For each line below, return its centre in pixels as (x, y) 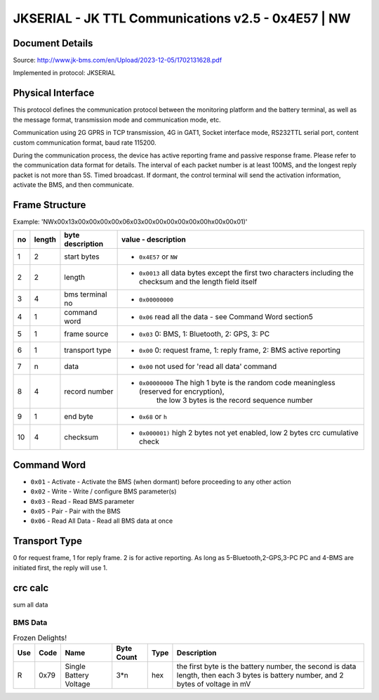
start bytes (82, 257)
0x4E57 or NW (158, 257)
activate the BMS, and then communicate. (74, 185)
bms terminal (86, 294)
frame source (86, 334)
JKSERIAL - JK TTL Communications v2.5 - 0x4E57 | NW (182, 18)
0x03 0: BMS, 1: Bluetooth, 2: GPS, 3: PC (204, 334)
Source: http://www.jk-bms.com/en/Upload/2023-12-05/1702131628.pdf (118, 60)
